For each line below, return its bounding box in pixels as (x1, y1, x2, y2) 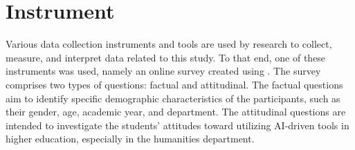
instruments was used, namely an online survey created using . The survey (6, 64, 321, 78)
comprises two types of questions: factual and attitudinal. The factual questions (6, 77, 343, 91)
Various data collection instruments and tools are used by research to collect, (6, 37, 332, 51)
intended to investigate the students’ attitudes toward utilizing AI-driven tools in (6, 118, 349, 132)
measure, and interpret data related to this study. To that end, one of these (6, 50, 326, 64)
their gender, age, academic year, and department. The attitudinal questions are (6, 104, 346, 119)
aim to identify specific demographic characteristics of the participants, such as (6, 91, 340, 105)
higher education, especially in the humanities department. (6, 131, 255, 146)
